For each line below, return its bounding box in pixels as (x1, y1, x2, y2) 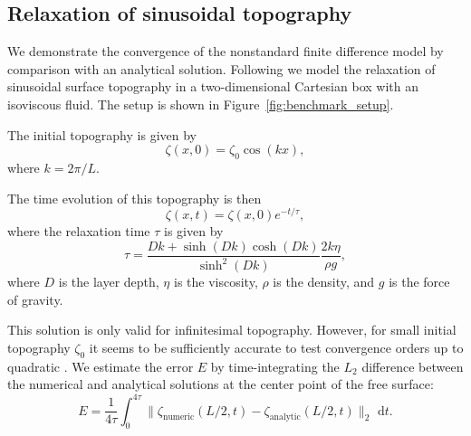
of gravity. (7, 289, 63, 308)
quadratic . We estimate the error (7, 356, 194, 375)
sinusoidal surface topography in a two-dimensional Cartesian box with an (7, 77, 418, 96)
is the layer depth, (58, 272, 159, 291)
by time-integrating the (210, 356, 340, 375)
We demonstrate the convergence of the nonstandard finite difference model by (7, 42, 444, 61)
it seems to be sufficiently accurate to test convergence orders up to (89, 338, 464, 357)
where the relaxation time (7, 222, 150, 241)
